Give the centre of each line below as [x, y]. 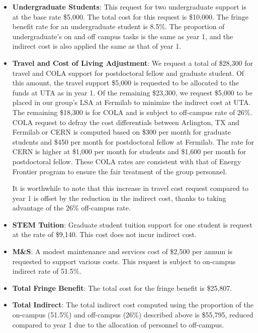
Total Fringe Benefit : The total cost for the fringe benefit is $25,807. [122, 288]
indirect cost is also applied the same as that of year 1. [97, 46]
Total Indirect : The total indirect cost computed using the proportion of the [133, 305]
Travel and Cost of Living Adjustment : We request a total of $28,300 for [133, 63]
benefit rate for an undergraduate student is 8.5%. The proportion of [118, 26]
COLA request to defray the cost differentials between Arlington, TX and [126, 122]
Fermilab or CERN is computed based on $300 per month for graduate [121, 132]
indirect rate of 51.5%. [47, 271]
